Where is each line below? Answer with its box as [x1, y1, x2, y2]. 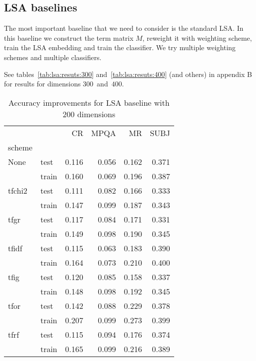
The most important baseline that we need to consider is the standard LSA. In [4, 23, 244, 33]
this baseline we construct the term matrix [4, 32, 133, 43]
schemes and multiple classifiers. [4, 52, 102, 62]
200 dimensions [63, 108, 116, 120]
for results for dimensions [4, 78, 81, 89]
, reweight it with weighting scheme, [142, 32, 252, 43]
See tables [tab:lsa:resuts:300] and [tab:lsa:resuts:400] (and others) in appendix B [4, 69, 252, 79]
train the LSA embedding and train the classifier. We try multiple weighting [4, 42, 236, 53]
